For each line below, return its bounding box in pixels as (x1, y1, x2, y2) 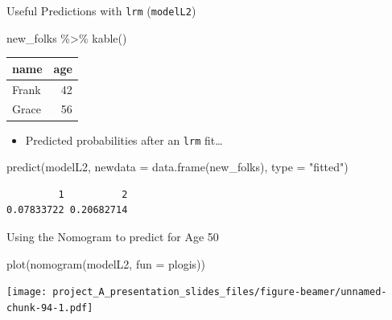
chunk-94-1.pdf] (6, 302, 93, 314)
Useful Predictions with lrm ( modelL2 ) (6, 2, 196, 18)
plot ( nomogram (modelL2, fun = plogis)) (6, 255, 205, 272)
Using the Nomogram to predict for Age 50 (6, 228, 219, 244)
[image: (6, 286, 47, 298)
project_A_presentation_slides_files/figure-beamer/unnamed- (52, 286, 387, 298)
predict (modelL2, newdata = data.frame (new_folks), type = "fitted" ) (6, 158, 349, 175)
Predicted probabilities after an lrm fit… (25, 131, 223, 148)
